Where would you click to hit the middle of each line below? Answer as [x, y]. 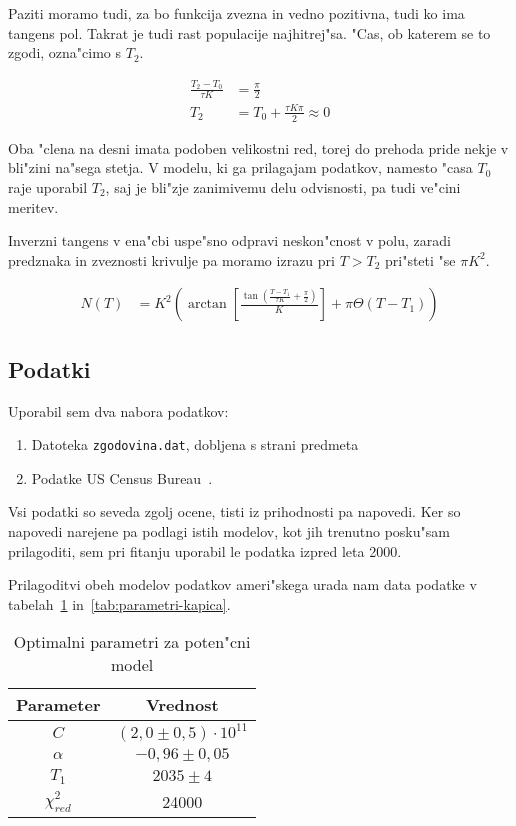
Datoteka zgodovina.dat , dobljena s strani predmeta [195, 444]
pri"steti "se [420, 259]
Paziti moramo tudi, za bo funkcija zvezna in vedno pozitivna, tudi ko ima [236, 13]
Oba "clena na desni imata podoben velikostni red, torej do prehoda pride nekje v [258, 147]
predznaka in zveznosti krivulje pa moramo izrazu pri [171, 259]
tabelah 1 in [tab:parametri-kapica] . [119, 603]
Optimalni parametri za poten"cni [132, 642]
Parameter [58, 705]
